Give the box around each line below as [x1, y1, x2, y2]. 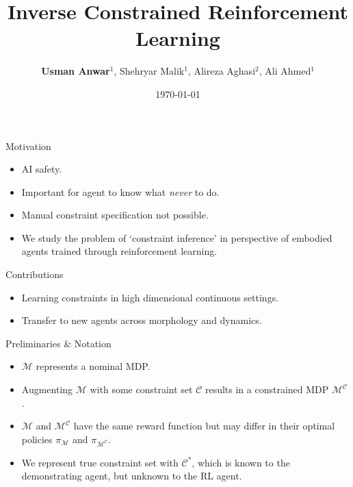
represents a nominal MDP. [36, 359, 151, 373]
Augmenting [21, 382, 73, 397]
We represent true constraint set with [21, 455, 179, 469]
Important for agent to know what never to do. [21, 184, 220, 199]
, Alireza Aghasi [187, 64, 256, 78]
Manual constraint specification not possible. [21, 208, 209, 222]
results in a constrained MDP [205, 382, 329, 397]
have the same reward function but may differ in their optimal [73, 419, 335, 433]
